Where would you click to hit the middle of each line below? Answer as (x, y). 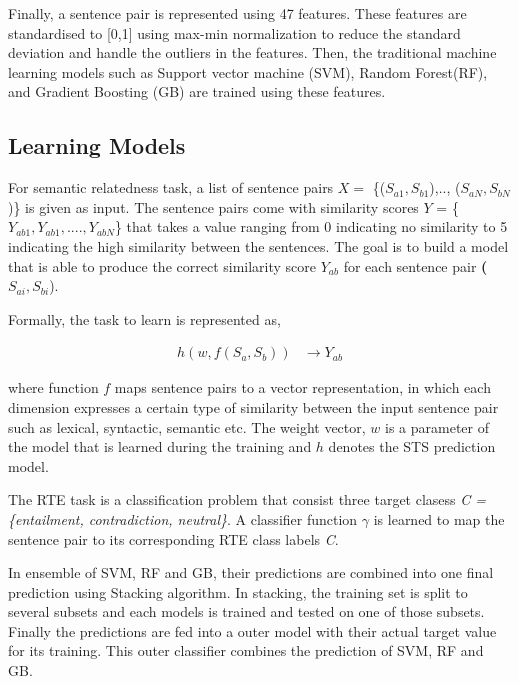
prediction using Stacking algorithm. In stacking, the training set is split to (238, 591)
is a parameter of (437, 426)
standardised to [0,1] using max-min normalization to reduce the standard (234, 32)
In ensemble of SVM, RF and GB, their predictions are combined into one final (251, 572)
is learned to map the (439, 518)
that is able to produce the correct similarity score (162, 265)
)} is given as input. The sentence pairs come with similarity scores (213, 206)
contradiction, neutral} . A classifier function (223, 518)
